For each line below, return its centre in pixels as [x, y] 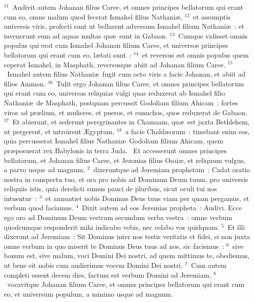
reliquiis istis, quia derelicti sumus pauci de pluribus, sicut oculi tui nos [111, 189]
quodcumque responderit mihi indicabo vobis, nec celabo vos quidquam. [112, 227]
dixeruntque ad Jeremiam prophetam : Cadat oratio [172, 170]
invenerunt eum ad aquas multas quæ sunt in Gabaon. [86, 35]
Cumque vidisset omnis [213, 35]
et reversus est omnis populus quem [195, 54]
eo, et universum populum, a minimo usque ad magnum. [88, 293]
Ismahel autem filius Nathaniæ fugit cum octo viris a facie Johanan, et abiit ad [126, 74]
